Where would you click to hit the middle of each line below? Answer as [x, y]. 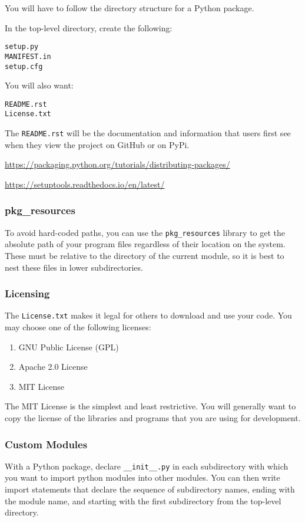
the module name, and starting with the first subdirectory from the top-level [143, 500]
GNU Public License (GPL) [69, 347]
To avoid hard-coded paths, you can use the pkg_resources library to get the [145, 232]
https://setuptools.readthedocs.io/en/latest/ [85, 184]
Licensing [27, 293]
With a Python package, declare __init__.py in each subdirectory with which [147, 466]
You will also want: [39, 85]
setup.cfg [24, 66]
